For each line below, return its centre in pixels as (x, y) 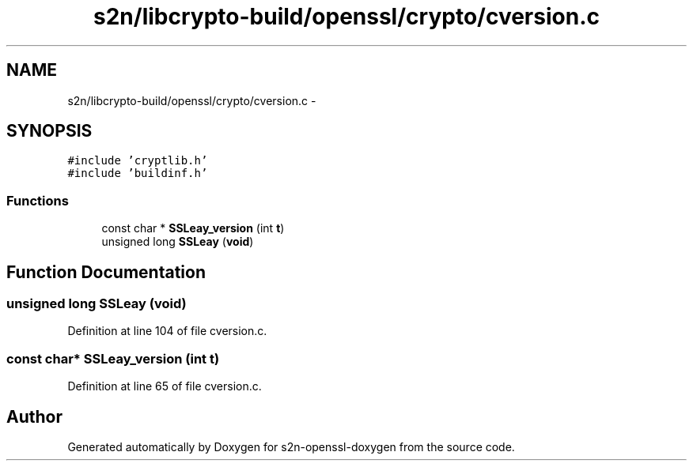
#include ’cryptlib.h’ (138, 161)
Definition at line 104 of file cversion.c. (167, 331)
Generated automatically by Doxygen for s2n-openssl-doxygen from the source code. (291, 447)
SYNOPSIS (49, 131)
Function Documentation (106, 272)
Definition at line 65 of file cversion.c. (165, 386)
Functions (38, 200)
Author (34, 416)
